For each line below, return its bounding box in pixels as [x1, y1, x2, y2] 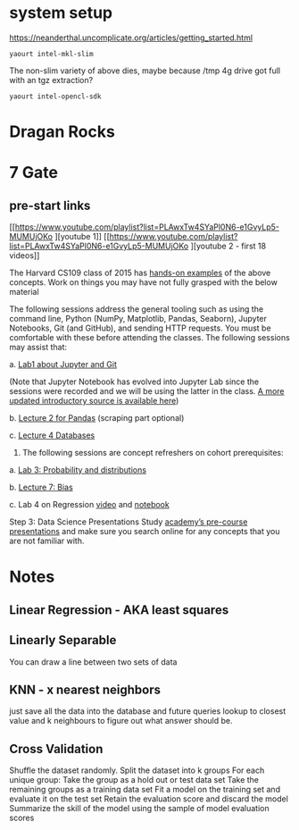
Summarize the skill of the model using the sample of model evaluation [9, 803, 270, 814]
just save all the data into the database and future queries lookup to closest [9, 706, 287, 717]
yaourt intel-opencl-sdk [9, 92, 102, 101]
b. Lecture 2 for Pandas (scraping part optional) [9, 413, 185, 423]
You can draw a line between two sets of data [9, 656, 178, 667]
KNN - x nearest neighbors [9, 682, 162, 697]
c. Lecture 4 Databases [9, 430, 96, 440]
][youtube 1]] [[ [54, 231, 110, 242]
